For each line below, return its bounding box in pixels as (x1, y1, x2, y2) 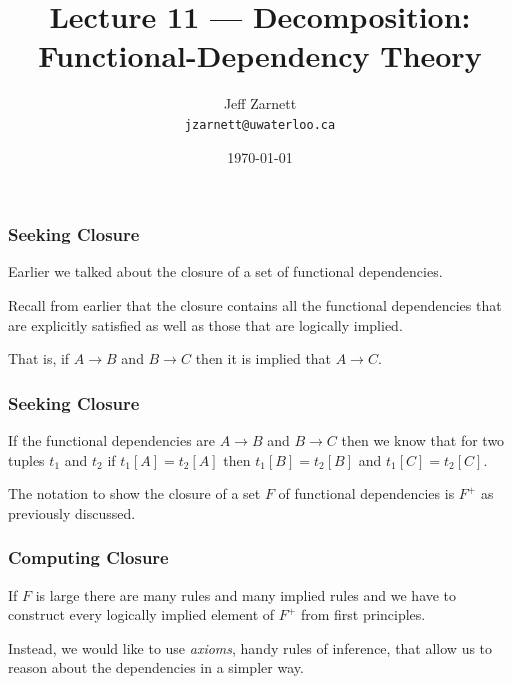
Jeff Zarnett (223, 93, 297, 114)
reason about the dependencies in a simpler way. (8, 657, 304, 678)
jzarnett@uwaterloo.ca (184, 117, 336, 132)
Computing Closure (8, 545, 169, 570)
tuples (8, 449, 45, 470)
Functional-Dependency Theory (38, 35, 482, 76)
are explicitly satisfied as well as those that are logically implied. (8, 314, 403, 335)
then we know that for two (341, 430, 505, 451)
